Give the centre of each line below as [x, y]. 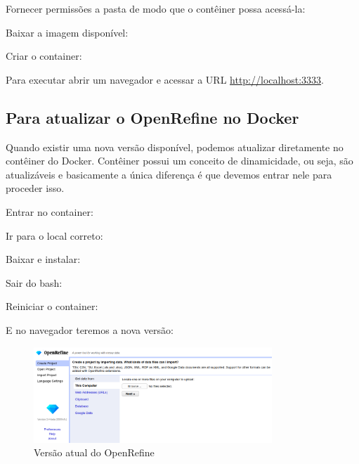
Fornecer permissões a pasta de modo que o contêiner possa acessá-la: [156, 8]
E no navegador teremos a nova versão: [90, 329]
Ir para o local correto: [54, 235]
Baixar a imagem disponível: [67, 32]
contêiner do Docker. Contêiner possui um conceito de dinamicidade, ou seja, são [179, 161]
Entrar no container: [50, 211]
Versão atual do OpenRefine [94, 452]
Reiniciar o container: [52, 306]
